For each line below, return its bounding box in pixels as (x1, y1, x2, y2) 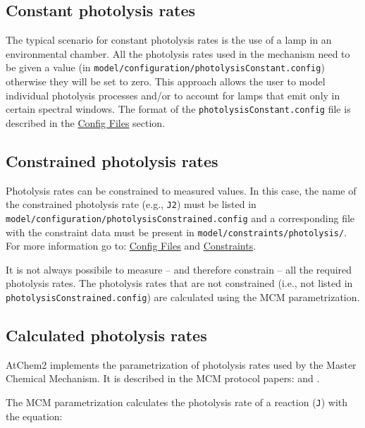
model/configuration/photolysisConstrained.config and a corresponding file (6, 210, 355, 225)
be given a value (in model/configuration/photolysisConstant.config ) (6, 60, 325, 75)
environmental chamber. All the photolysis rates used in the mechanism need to (6, 46, 350, 61)
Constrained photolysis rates (6, 149, 218, 171)
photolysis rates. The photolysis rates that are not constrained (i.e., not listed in (6, 276, 353, 291)
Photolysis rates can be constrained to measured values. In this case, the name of (6, 183, 357, 197)
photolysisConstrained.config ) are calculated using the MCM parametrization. (6, 290, 360, 305)
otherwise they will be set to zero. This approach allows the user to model (6, 74, 326, 89)
